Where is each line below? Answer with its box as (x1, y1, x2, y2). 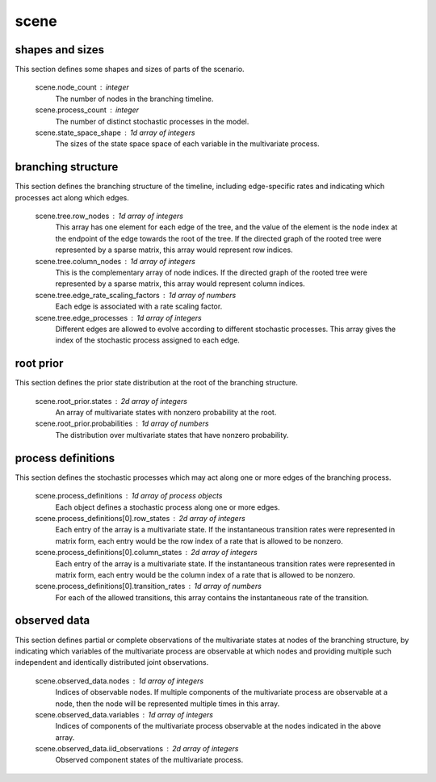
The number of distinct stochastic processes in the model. (55, 116, 249, 126)
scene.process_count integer (35, 105, 140, 115)
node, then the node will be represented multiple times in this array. (55, 699, 280, 708)
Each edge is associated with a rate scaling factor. (55, 301, 223, 311)
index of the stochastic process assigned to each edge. (55, 335, 240, 345)
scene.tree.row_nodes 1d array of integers (35, 211, 183, 221)
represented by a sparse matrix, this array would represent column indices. (55, 279, 306, 288)
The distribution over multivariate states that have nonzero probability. (55, 430, 289, 439)
